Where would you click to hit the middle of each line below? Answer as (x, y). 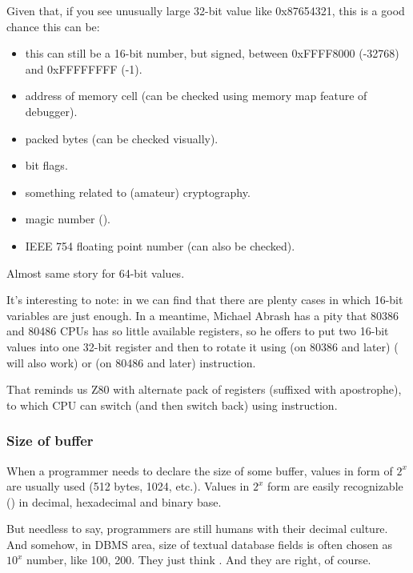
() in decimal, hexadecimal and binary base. (114, 501)
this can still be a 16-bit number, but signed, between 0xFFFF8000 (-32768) (212, 53)
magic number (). (68, 219)
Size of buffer (50, 441)
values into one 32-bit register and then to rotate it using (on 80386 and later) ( (202, 346)
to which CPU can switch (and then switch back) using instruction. (172, 405)
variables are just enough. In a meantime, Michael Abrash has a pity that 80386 (203, 315)
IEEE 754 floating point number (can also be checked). (160, 245)
